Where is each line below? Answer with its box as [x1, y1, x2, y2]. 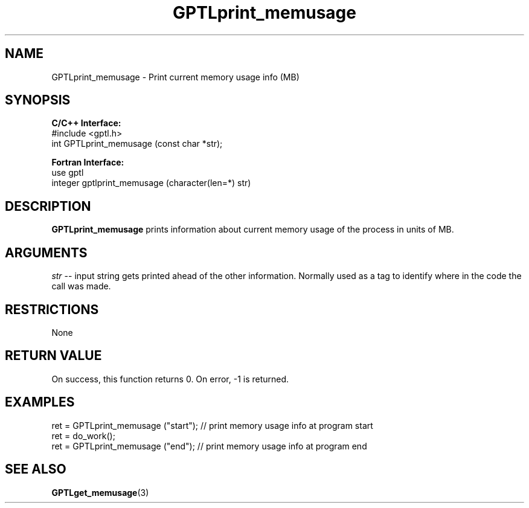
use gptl [51, 167, 84, 178]
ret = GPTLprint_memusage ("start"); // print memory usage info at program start [51, 420, 373, 431]
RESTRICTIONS [5, 301, 99, 317]
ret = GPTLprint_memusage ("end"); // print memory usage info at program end [51, 440, 367, 451]
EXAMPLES [5, 394, 75, 410]
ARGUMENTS [5, 245, 88, 260]
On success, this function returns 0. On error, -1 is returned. [51, 373, 289, 384]
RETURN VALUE [5, 348, 102, 364]
